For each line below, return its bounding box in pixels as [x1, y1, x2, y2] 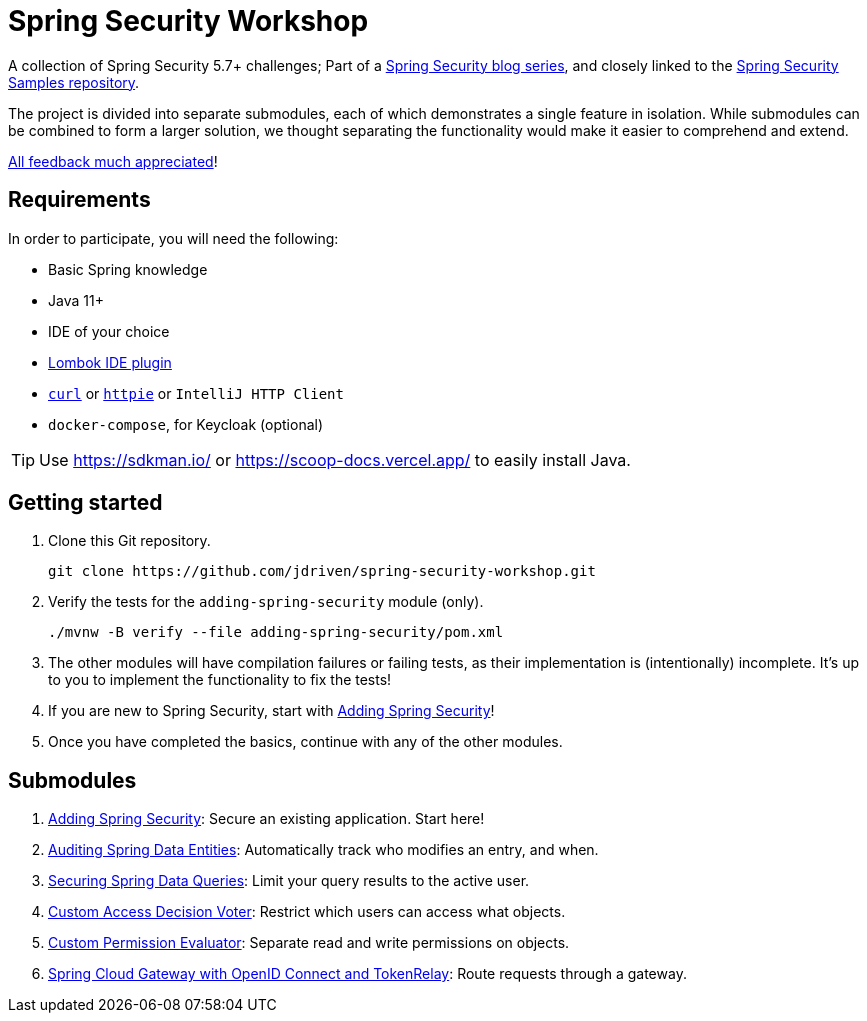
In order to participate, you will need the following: [8, 229, 339, 247]
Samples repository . [8, 73, 140, 91]
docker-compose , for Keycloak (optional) [48, 415, 324, 433]
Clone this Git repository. [48, 532, 211, 550]
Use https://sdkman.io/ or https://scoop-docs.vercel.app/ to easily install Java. [39, 449, 631, 470]
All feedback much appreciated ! [8, 152, 218, 170]
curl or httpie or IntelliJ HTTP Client [48, 384, 344, 402]
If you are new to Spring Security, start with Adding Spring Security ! [48, 702, 495, 720]
